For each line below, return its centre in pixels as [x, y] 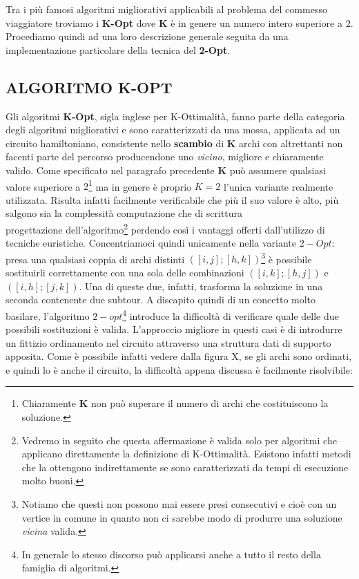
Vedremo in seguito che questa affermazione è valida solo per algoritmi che [179, 440]
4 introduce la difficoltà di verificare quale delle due [231, 314]
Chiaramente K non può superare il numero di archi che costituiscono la [175, 403]
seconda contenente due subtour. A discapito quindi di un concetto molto [161, 300]
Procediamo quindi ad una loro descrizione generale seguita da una [147, 36]
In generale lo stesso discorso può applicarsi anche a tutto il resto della [171, 554]
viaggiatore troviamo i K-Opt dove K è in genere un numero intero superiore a [174, 22]
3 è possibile [287, 258]
